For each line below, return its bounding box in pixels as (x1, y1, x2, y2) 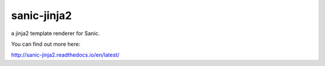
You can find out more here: (11, 40, 81, 48)
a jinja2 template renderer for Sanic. (11, 30, 101, 37)
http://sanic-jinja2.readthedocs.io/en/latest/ (11, 51, 120, 59)
